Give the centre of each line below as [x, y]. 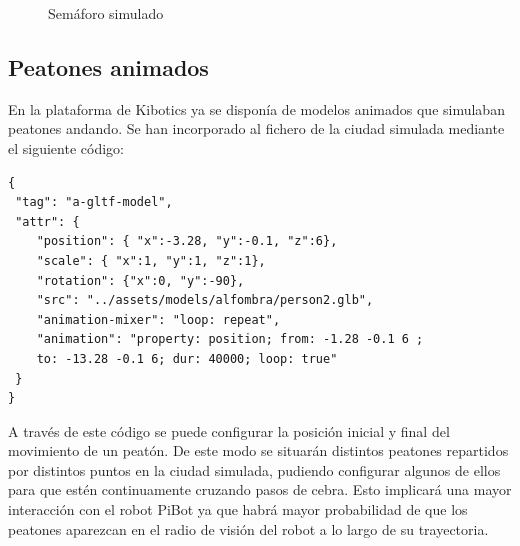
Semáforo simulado [106, 13]
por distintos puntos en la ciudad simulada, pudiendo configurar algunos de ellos [254, 469]
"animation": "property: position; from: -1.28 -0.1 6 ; [230, 339]
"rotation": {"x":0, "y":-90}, [140, 280]
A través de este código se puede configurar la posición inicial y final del [229, 430]
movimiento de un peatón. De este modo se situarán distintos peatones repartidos [258, 450]
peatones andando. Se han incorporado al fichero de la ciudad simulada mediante [256, 128]
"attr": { [47, 221]
